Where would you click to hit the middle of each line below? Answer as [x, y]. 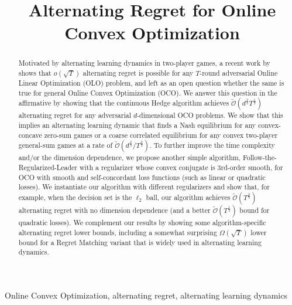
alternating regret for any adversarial [75, 115]
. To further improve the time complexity [212, 145]
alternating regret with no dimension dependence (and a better [114, 210]
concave [30, 135]
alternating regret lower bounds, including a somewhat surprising [118, 232]
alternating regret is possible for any [138, 73]
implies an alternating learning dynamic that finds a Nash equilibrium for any [137, 125]
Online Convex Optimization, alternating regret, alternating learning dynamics [146, 295]
